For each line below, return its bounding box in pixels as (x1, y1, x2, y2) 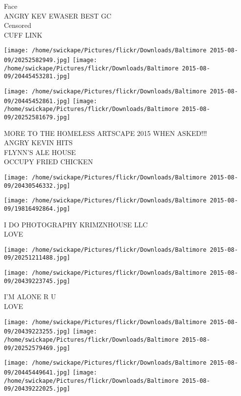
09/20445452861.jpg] (4, 97, 71, 105)
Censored (4, 20, 32, 30)
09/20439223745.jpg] (4, 277, 71, 285)
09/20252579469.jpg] (4, 344, 71, 352)
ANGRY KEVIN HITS (4, 137, 73, 148)
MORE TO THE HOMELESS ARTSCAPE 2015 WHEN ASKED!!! (4, 128, 207, 138)
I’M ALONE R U (4, 291, 56, 302)
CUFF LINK (4, 29, 42, 40)
